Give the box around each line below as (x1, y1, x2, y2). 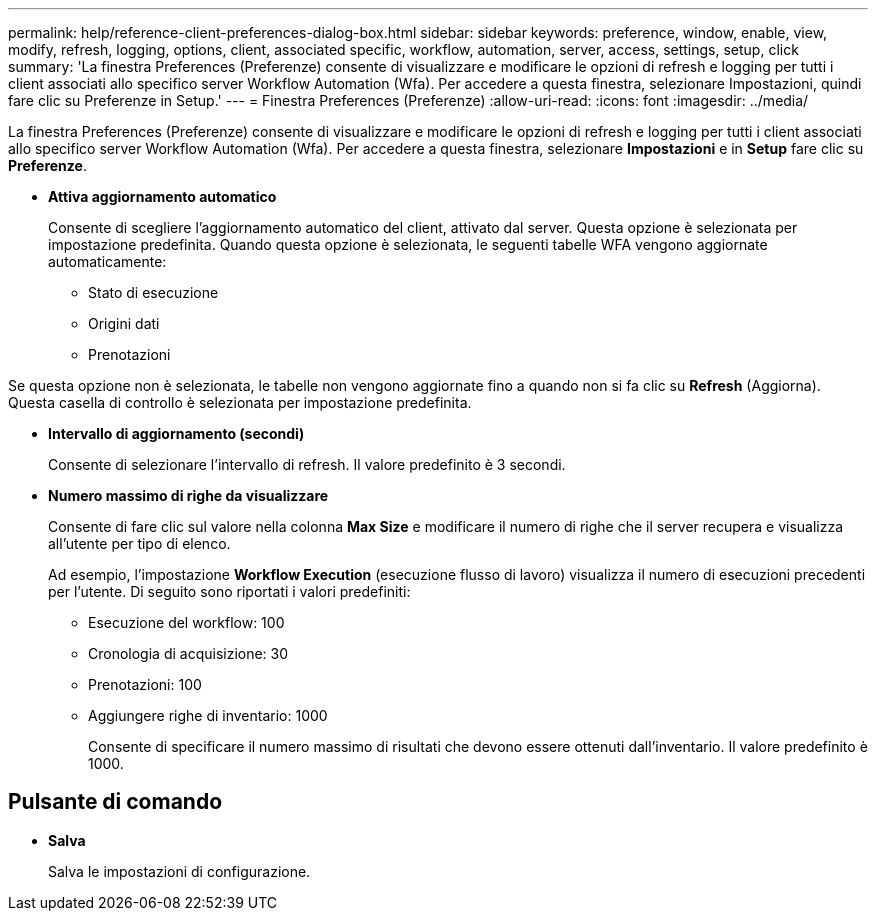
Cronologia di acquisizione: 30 (88, 645, 289, 662)
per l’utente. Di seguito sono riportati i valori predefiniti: (48, 583, 411, 600)
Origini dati (88, 315, 160, 332)
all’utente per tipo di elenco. (48, 535, 231, 552)
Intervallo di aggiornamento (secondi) (48, 425, 305, 442)
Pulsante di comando (8, 789, 223, 815)
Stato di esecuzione (88, 284, 219, 301)
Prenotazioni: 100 (88, 676, 202, 693)
